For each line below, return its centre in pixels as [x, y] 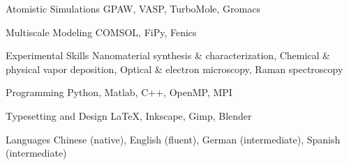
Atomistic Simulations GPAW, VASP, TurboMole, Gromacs [133, 8]
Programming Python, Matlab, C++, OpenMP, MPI [119, 92]
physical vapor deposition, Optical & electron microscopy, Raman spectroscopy [174, 69]
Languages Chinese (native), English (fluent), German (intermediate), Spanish [173, 139]
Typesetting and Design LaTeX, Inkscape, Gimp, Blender [129, 115]
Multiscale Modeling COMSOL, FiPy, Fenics [101, 32]
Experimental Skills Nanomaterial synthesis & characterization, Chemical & [168, 55]
